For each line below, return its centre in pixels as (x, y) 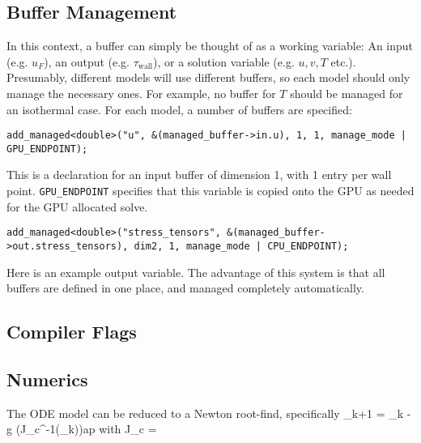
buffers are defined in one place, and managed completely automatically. (185, 288)
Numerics (47, 379)
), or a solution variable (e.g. (224, 61)
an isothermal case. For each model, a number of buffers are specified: (179, 109)
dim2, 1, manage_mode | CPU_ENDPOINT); (241, 246)
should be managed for (347, 93)
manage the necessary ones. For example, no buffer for (141, 93)
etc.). (343, 61)
